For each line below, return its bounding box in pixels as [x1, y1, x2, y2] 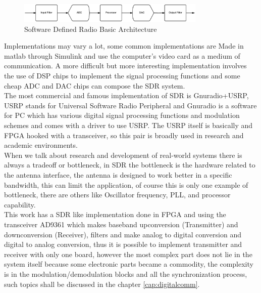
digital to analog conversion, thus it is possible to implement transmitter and [4, 239, 242, 249]
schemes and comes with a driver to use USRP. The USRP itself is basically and [4, 120, 253, 131]
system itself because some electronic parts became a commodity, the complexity [4, 259, 253, 269]
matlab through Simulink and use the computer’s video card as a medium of [4, 50, 240, 61]
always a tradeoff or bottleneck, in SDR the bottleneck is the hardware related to [4, 159, 255, 170]
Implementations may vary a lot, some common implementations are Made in [4, 40, 244, 51]
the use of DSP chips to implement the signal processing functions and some [4, 70, 240, 81]
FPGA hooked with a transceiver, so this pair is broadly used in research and [4, 130, 244, 140]
